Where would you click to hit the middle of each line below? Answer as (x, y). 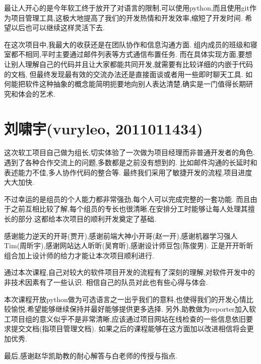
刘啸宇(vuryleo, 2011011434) (104, 128)
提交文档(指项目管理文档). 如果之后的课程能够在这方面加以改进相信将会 (129, 329)
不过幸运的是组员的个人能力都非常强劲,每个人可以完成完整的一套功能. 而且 (127, 199)
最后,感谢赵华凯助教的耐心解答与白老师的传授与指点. (91, 355)
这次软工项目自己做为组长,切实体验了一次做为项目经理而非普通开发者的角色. (129, 152)
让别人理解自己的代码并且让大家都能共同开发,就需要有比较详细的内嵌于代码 (128, 64)
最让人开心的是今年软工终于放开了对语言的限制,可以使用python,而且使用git (127, 8)
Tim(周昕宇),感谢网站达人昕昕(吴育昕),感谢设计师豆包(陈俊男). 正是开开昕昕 (129, 245)
